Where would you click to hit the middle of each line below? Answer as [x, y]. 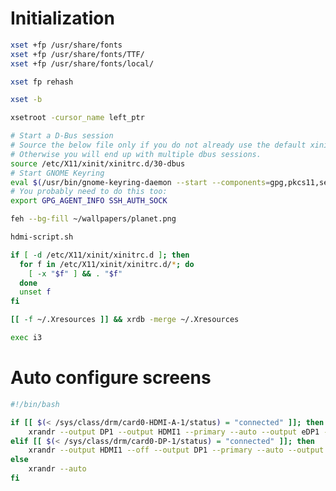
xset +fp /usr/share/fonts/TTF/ [77, 54]
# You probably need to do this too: [89, 192]
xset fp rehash [42, 82]
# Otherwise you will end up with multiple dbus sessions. [136, 154]
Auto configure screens [111, 378]
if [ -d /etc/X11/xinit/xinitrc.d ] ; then [100, 255]
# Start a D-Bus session [62, 136]
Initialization [62, 18]
